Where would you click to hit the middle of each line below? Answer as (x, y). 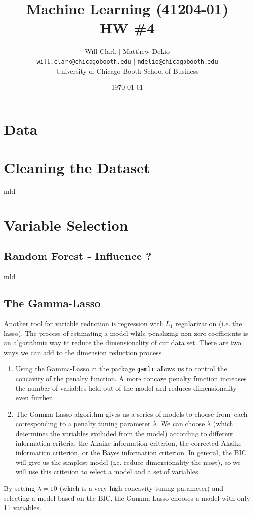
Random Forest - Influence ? (78, 256)
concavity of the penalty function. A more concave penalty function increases (131, 378)
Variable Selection (66, 224)
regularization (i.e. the (209, 323)
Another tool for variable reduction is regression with (84, 323)
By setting (20, 488)
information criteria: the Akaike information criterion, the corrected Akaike (128, 443)
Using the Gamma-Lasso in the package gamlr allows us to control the (121, 369)
